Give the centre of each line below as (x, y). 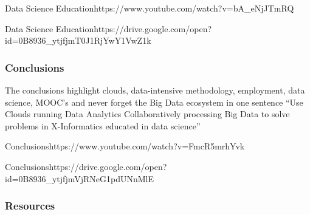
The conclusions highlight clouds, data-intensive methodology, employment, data (155, 90)
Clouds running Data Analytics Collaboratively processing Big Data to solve (147, 114)
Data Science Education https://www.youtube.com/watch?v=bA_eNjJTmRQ (150, 8)
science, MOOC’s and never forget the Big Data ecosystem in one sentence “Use (154, 102)
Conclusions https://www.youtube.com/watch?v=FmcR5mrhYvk (125, 146)
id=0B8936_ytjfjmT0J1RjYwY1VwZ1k (78, 40)
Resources (30, 206)
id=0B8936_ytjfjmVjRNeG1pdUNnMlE (79, 178)
